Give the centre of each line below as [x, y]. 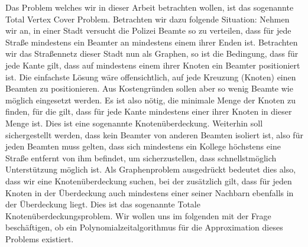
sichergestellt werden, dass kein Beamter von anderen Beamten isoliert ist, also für [154, 134]
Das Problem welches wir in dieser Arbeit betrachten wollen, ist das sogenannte [150, 7]
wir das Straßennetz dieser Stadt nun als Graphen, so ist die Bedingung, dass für [152, 53]
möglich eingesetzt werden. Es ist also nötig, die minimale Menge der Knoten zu [150, 100]
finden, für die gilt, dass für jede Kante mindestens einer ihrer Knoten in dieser [149, 111]
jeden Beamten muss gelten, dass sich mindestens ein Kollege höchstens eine [143, 146]
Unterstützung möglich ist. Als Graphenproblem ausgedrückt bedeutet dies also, [151, 169]
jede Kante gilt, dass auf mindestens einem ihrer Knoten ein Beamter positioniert [153, 65]
